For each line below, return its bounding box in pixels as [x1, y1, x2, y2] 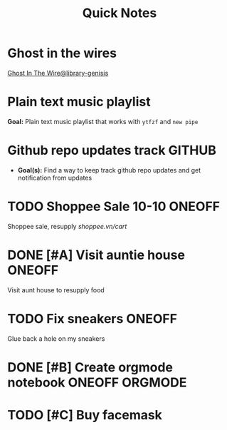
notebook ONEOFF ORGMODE [7, 374, 187, 390]
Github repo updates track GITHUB [7, 143, 217, 158]
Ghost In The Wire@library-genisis [7, 68, 109, 77]
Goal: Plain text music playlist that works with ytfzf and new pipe [7, 117, 199, 126]
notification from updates [17, 173, 93, 182]
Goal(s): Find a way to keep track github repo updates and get [17, 165, 201, 174]
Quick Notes [82, 5, 157, 21]
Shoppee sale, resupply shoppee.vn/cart [7, 222, 127, 230]
